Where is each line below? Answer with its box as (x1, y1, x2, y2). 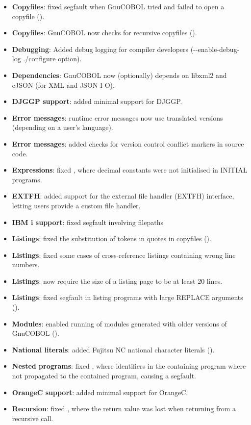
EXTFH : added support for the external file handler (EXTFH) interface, (12, 191, 234, 201)
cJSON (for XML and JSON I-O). (12, 79, 115, 90)
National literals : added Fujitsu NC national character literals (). (12, 344, 215, 354)
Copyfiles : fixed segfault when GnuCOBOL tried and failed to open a (12, 1, 225, 11)
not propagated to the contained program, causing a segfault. (12, 371, 196, 381)
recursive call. (12, 413, 53, 423)
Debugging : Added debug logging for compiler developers (12, 44, 189, 54)
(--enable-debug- (190, 44, 240, 54)
